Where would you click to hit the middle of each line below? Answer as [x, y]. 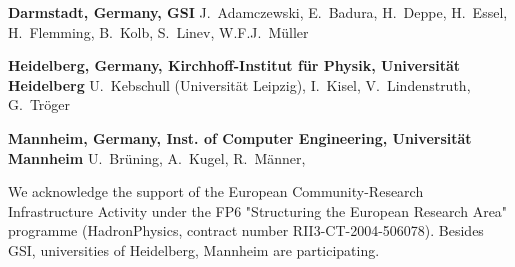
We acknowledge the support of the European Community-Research [216, 191]
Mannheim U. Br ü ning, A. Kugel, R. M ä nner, [157, 157]
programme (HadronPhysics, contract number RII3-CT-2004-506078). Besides [246, 230]
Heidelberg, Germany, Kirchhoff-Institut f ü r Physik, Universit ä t [234, 65]
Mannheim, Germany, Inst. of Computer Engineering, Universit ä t [240, 137]
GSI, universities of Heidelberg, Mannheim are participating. [194, 249]
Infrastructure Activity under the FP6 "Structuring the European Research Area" [258, 210]
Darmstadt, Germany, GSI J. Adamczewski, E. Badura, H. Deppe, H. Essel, [258, 12]
